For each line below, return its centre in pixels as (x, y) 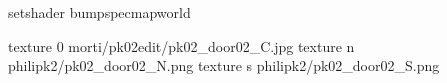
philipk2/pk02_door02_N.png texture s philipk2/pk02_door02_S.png (224, 65)
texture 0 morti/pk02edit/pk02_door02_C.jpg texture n (181, 45)
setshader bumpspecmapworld (99, 12)
